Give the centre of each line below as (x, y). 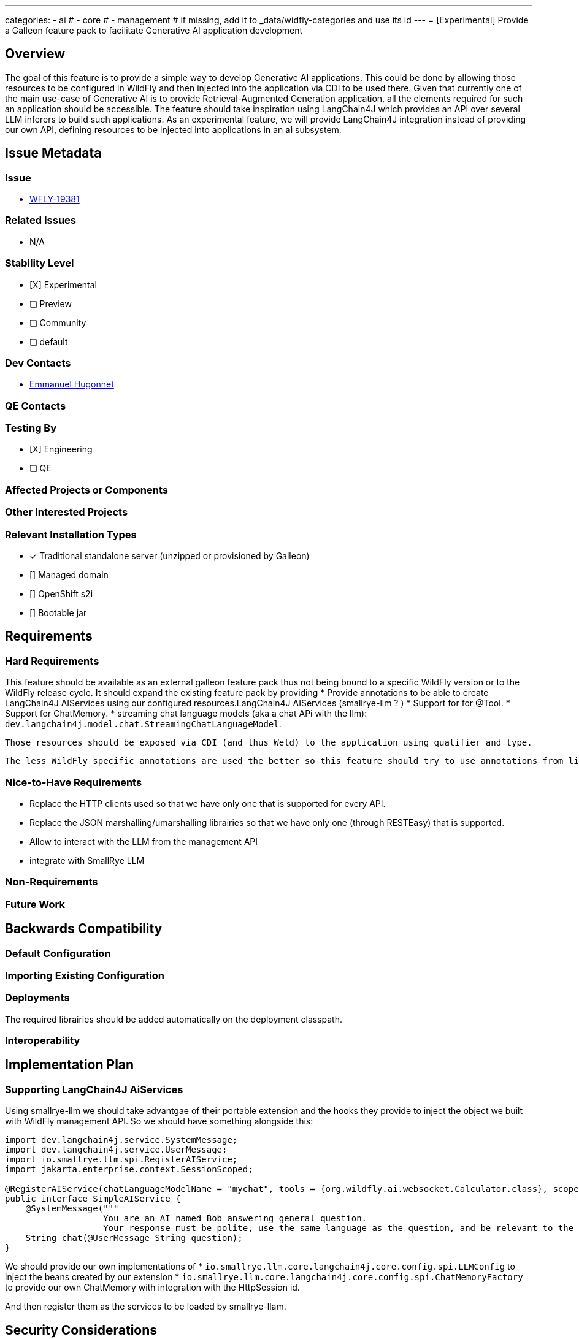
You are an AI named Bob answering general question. (235, 1219)
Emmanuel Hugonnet (72, 384)
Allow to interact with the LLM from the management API (144, 841)
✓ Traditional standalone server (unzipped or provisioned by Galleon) (170, 555)
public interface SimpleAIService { (93, 1199)
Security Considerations (81, 1330)
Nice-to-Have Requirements (74, 782)
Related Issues (40, 220)
